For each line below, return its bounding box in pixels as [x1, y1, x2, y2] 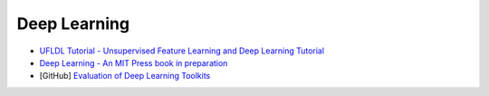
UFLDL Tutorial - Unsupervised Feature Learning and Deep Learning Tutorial [39, 45, 325, 56]
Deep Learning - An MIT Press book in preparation [39, 57, 228, 68]
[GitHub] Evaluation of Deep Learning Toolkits [39, 71, 211, 82]
